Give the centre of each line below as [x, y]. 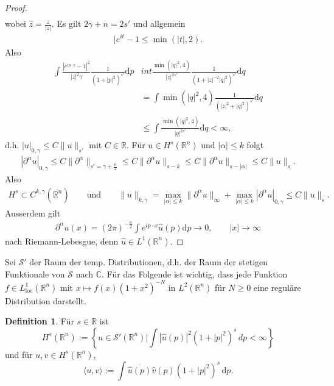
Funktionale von [35, 273]
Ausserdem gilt [33, 213]
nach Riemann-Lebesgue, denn [62, 241]
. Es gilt [66, 23]
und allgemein [159, 23]
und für [19, 354]
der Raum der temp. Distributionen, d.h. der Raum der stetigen [149, 261]
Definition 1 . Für [40, 321]
